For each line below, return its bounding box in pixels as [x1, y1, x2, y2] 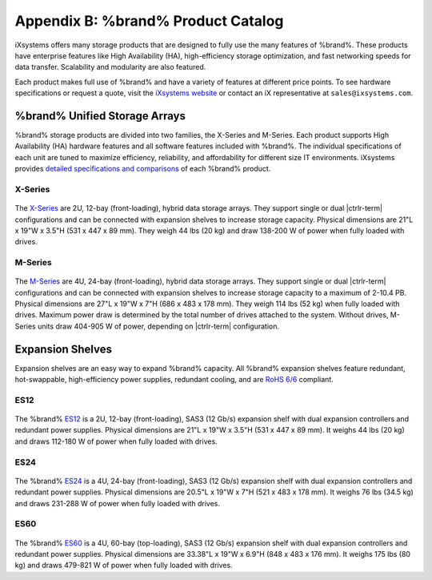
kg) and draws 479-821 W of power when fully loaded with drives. [14, 561, 233, 570]
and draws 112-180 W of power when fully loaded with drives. [14, 437, 218, 446]
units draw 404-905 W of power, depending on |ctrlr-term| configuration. [37, 321, 280, 331]
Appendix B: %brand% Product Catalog [14, 12, 284, 30]
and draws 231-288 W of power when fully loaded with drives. [14, 498, 220, 508]
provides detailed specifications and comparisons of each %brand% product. [14, 164, 271, 174]
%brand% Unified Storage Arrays [14, 109, 186, 123]
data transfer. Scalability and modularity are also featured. [14, 62, 206, 72]
